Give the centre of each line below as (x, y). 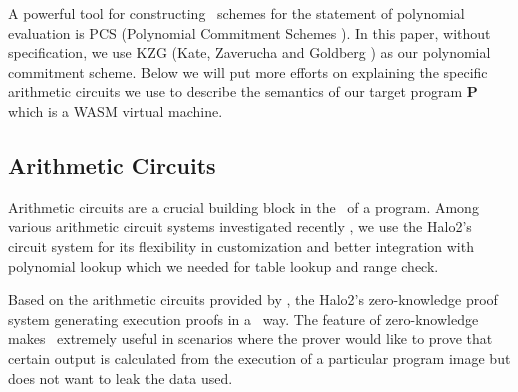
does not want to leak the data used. (120, 377)
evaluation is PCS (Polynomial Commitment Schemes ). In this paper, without (249, 32)
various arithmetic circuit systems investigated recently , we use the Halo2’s (240, 226)
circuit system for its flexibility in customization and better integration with (241, 245)
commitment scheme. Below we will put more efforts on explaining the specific (248, 71)
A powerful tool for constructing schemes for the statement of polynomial (236, 13)
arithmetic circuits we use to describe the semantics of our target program (235, 91)
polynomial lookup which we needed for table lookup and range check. (223, 265)
